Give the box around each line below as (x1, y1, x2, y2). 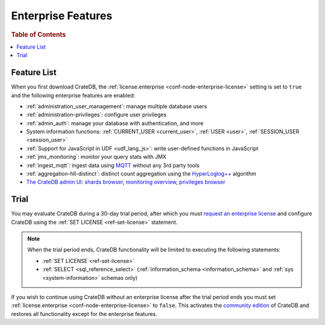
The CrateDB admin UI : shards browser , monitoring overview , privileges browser (26, 178, 226, 186)
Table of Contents (11, 30, 66, 39)
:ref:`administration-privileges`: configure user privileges (26, 111, 167, 119)
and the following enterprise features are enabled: (11, 91, 135, 99)
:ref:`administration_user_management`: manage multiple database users (26, 102, 208, 110)
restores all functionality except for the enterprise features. (11, 310, 158, 317)
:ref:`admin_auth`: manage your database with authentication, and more (26, 119, 204, 126)
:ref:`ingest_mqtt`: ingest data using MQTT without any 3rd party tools (26, 161, 200, 169)
